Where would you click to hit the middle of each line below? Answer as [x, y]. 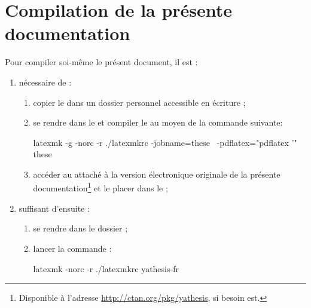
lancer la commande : [72, 248]
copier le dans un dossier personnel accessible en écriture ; [139, 102]
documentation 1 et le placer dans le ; [100, 187]
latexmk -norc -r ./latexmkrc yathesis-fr [106, 268]
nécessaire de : [45, 82]
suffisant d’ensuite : [54, 208]
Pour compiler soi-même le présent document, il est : [101, 62]
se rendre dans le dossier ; [80, 228]
